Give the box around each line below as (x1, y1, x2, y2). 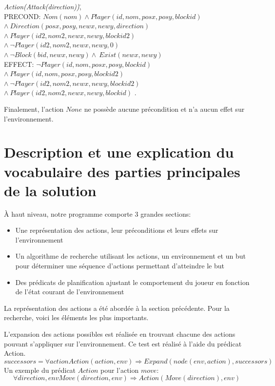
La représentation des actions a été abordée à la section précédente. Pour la (4, 303, 230, 313)
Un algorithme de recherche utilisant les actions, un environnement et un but (15, 251, 246, 261)
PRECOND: (4, 11, 41, 21)
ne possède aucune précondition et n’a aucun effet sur (84, 103, 245, 114)
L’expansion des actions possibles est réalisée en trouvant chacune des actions (4, 328, 236, 339)
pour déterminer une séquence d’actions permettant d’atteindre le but (15, 261, 224, 270)
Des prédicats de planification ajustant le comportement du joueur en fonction (15, 277, 250, 287)
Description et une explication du (4, 142, 234, 162)
